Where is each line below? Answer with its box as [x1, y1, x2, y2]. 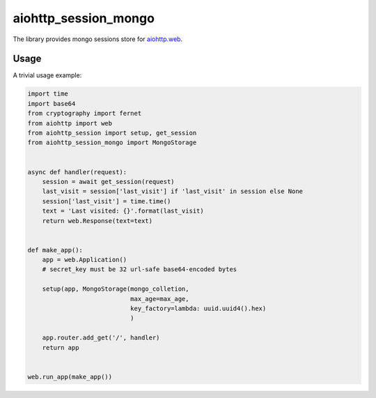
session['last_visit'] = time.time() [42, 197, 171, 205]
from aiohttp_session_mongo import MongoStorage [27, 139, 197, 146]
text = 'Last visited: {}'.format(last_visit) [42, 207, 205, 215]
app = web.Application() [42, 256, 127, 264]
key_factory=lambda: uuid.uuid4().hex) [130, 305, 267, 313]
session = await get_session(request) [42, 178, 175, 185]
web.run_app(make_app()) [27, 373, 113, 381]
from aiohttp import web [27, 119, 113, 127]
